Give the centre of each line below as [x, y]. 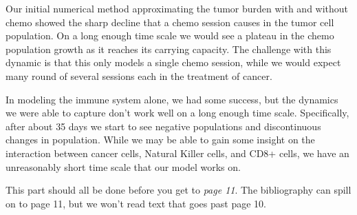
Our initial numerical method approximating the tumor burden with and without [177, 8]
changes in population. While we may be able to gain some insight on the [160, 140]
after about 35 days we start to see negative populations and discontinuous [163, 126]
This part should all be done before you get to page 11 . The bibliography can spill [178, 190]
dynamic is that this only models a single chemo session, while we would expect [173, 62]
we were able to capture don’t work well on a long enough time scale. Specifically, [177, 113]
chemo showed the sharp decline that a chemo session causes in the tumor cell [170, 22]
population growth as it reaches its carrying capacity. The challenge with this [169, 49]
